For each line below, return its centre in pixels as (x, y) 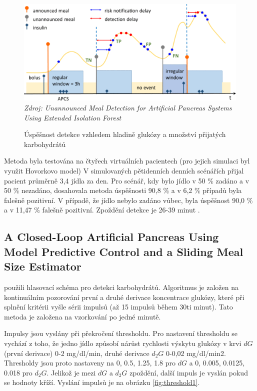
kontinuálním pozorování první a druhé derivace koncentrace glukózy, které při (124, 297)
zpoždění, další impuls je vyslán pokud (189, 372)
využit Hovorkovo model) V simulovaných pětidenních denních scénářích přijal (124, 171)
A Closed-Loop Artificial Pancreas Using (111, 237)
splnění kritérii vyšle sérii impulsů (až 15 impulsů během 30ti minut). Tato (118, 307)
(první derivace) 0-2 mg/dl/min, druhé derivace (77, 353)
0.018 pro (18, 372)
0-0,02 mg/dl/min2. (196, 353)
